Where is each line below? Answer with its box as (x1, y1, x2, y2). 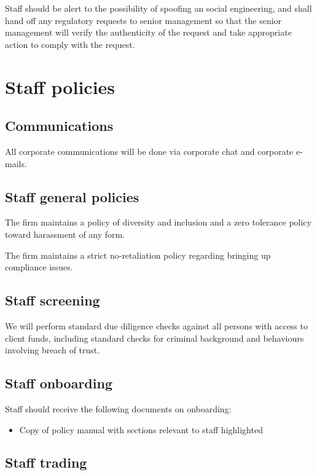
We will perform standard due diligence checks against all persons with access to (5, 319, 308, 332)
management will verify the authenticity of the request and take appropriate (5, 26, 292, 39)
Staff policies (5, 74, 115, 99)
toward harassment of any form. (5, 227, 125, 240)
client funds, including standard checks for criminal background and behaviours (5, 331, 304, 344)
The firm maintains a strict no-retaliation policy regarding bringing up (5, 248, 271, 261)
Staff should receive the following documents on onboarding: (5, 402, 232, 415)
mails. (5, 157, 27, 170)
